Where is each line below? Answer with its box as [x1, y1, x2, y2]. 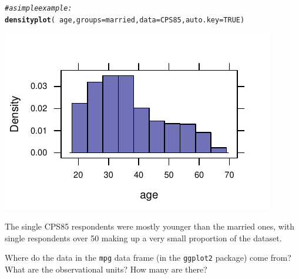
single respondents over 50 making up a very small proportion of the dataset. [5, 231, 282, 244]
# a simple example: [5, 4, 72, 12]
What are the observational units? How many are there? [5, 263, 207, 275]
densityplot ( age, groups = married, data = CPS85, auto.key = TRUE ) [5, 15, 245, 24]
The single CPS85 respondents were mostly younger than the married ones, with [5, 220, 295, 232]
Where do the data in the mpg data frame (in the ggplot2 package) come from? [5, 251, 291, 264]
